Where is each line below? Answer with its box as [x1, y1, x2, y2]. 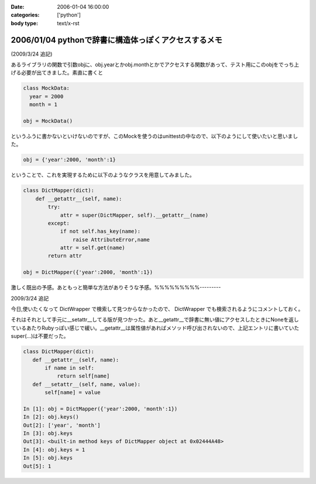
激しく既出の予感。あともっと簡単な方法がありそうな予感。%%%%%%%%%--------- [11, 284, 221, 291]
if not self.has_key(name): [60, 228, 140, 235]
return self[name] [57, 373, 110, 379]
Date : [11, 4, 25, 10]
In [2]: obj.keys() [23, 414, 79, 420]
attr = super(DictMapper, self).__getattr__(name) [60, 212, 209, 219]
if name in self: [44, 364, 95, 371]
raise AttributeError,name [72, 236, 150, 243]
